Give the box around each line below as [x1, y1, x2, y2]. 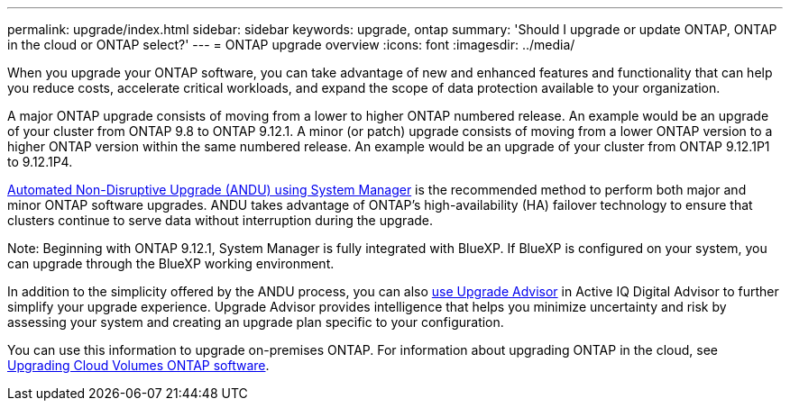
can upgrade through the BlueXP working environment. [7, 256, 335, 271]
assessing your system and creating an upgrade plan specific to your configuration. [7, 314, 504, 330]
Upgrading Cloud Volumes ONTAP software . [7, 358, 270, 373]
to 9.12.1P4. [7, 154, 73, 169]
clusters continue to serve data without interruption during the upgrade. [7, 213, 434, 228]
